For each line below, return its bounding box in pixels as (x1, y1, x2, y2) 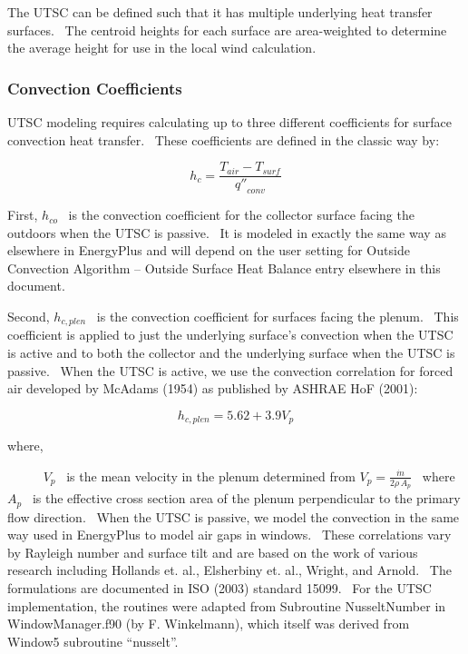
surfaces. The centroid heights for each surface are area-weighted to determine (7, 20, 447, 39)
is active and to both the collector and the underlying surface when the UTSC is (7, 343, 455, 362)
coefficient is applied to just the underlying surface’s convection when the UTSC (7, 325, 453, 344)
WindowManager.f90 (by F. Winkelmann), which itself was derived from (7, 614, 410, 633)
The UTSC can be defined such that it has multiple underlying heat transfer (7, 3, 433, 21)
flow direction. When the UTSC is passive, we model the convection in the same (7, 507, 460, 526)
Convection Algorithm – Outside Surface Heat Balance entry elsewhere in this (7, 258, 441, 277)
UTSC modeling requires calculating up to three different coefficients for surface (7, 113, 453, 131)
